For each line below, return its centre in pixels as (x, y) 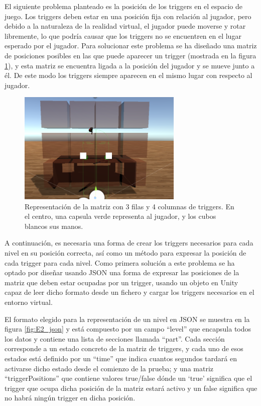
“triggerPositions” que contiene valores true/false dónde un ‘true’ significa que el (128, 378)
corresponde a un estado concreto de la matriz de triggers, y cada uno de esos (124, 348)
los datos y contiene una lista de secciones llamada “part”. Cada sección (115, 338)
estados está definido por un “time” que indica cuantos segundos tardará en (121, 358)
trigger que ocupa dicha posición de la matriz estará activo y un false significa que (131, 388)
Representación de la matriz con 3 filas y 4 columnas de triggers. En (129, 206)
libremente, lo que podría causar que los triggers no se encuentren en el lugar (123, 35)
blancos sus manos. (54, 226)
